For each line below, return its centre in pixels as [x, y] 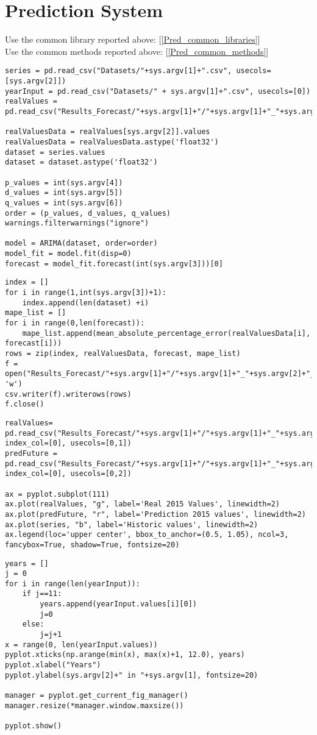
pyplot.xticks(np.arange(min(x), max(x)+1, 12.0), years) [125, 655]
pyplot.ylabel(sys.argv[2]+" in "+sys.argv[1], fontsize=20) [132, 675]
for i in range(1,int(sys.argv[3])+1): [86, 293]
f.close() [25, 404]
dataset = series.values [55, 152]
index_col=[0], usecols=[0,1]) [68, 443]
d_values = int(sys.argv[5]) [64, 193]
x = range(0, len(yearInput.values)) [81, 644]
